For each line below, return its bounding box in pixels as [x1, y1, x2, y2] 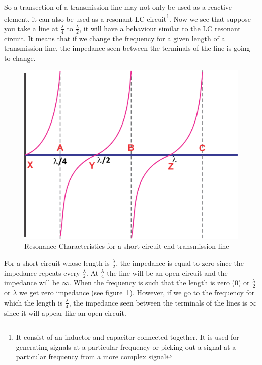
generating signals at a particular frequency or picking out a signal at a [16, 341, 236, 352]
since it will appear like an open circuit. [4, 307, 126, 318]
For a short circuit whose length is [4, 257, 110, 268]
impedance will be [4, 277, 60, 288]
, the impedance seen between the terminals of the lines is [69, 297, 247, 308]
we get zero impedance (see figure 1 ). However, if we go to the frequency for [19, 287, 255, 298]
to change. [4, 52, 36, 63]
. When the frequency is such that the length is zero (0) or [69, 277, 250, 288]
